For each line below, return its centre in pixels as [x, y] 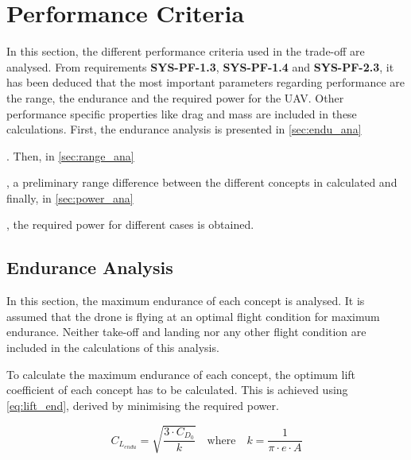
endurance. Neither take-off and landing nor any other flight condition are [186, 332]
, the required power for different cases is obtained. [130, 224]
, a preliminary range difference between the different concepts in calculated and [202, 182]
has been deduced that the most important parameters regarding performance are [206, 82]
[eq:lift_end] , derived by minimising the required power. [143, 405]
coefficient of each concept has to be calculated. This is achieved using [177, 390]
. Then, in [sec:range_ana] [70, 155]
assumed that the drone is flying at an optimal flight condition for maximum [193, 316]
